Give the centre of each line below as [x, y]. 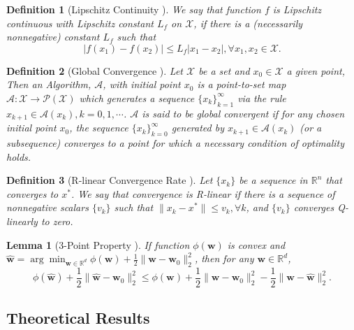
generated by [198, 128]
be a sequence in [273, 180]
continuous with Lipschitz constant [80, 23]
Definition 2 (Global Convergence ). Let [95, 70]
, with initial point [142, 84]
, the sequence [99, 128]
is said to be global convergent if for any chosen [243, 113]
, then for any [224, 258]
